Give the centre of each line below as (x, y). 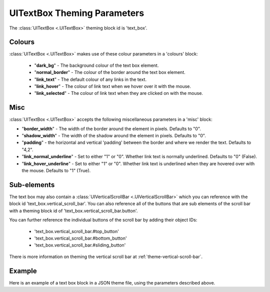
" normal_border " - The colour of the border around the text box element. (110, 72)
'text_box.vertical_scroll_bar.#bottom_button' (80, 238)
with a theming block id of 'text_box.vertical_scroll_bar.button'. (73, 211)
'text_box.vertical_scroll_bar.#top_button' (77, 231)
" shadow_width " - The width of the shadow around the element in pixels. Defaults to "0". (114, 136)
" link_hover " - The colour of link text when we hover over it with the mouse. (113, 86)
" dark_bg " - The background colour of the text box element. (96, 65)
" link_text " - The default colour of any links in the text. (90, 79)
